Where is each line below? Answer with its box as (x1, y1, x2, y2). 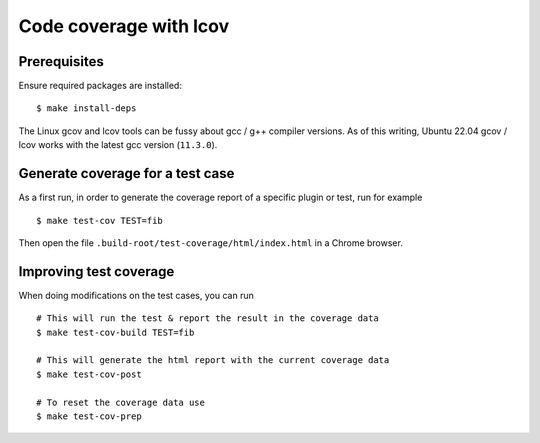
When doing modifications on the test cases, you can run (18, 289, 254, 301)
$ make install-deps (36, 103, 137, 114)
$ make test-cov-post (36, 368, 142, 380)
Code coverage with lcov (18, 15, 230, 37)
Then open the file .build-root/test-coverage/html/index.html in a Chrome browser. (18, 236, 404, 249)
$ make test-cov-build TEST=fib (36, 326, 195, 338)
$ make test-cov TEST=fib (36, 215, 164, 226)
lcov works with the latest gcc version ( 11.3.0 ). (18, 139, 218, 151)
